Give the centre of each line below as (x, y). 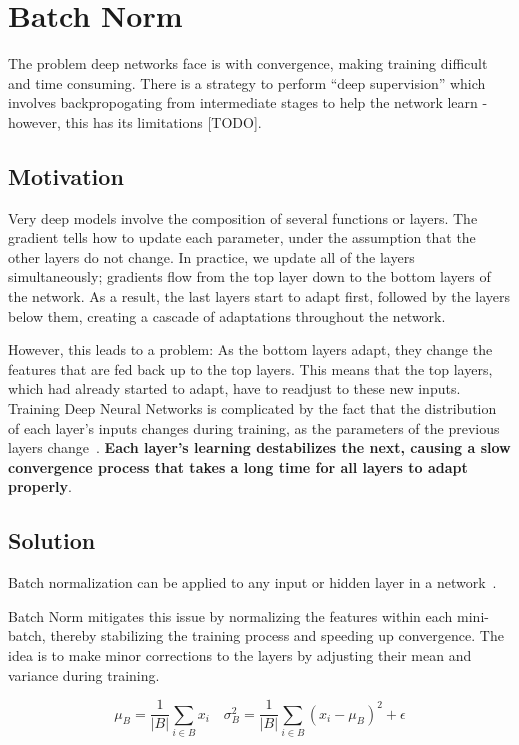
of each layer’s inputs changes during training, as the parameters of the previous (254, 427)
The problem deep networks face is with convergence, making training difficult (248, 63)
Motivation (66, 175)
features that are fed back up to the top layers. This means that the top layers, (250, 368)
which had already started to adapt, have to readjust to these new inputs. (234, 388)
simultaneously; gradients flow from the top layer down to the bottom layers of (249, 276)
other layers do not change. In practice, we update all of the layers (211, 256)
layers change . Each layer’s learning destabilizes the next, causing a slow (259, 447)
